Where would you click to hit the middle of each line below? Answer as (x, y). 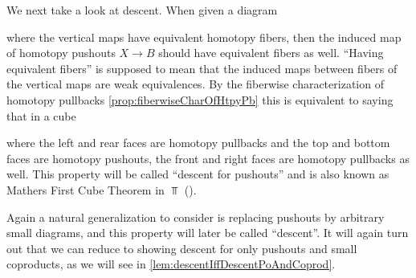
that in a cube (41, 115)
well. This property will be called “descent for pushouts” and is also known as (198, 174)
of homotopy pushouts (61, 53)
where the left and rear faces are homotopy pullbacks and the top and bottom (198, 143)
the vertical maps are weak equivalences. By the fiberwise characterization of (195, 84)
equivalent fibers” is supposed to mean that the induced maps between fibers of (202, 68)
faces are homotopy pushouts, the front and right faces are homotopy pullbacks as (208, 158)
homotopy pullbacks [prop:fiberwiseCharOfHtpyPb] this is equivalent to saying (200, 99)
